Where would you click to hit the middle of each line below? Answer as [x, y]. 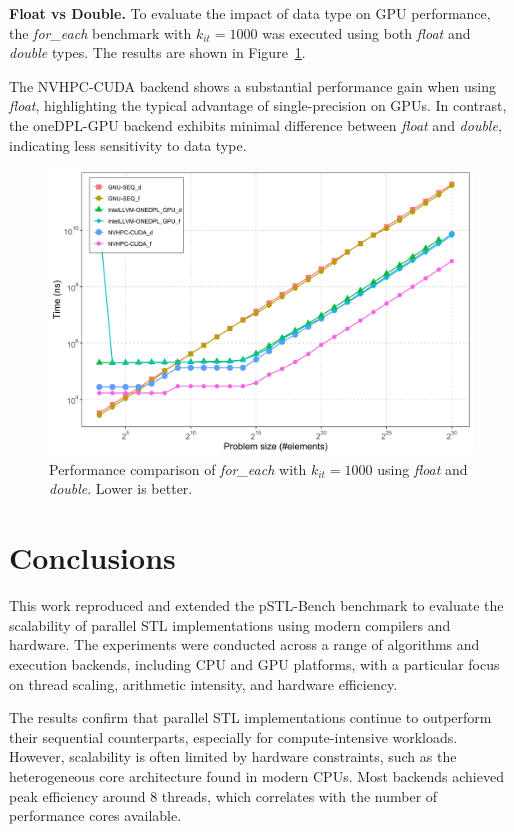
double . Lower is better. [121, 488]
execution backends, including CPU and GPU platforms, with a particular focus [254, 663]
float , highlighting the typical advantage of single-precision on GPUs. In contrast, [258, 105]
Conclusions [92, 557]
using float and [422, 468]
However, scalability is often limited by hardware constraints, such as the [233, 756]
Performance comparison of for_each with [178, 468]
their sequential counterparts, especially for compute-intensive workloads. [233, 736]
